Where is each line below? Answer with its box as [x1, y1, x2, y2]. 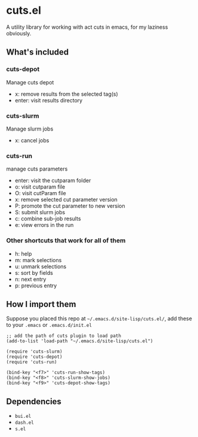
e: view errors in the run [14, 221, 74, 229]
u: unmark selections [14, 263, 67, 270]
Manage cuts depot [6, 78, 54, 86]
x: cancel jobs [14, 136, 49, 144]
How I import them [6, 299, 76, 309]
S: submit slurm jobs [14, 209, 66, 216]
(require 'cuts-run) [6, 359, 58, 365]
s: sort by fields [14, 269, 54, 276]
